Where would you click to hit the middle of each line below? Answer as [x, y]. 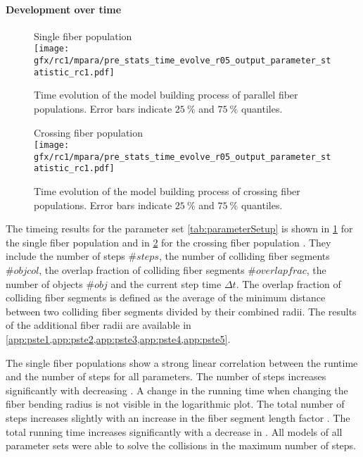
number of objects [44, 283]
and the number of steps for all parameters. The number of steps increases [166, 376]
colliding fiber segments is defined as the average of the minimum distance [166, 298]
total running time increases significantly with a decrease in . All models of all [174, 431]
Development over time [64, 9]
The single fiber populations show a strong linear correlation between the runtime [182, 362]
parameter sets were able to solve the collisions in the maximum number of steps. [181, 445]
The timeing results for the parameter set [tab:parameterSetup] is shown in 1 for [179, 228]
